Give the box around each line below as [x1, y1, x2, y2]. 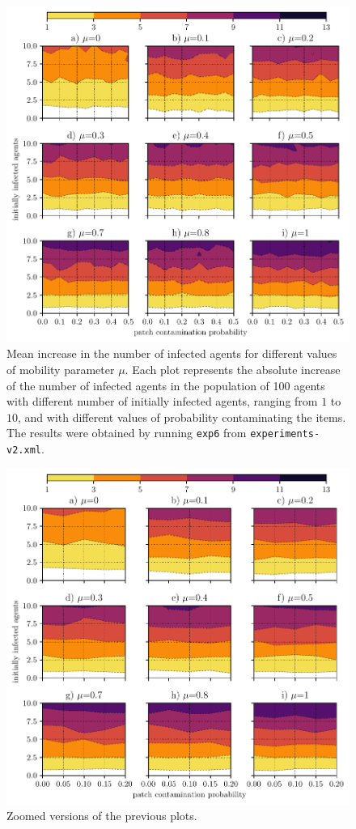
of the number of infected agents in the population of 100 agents [6, 376, 325, 393]
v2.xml [6, 444, 41, 457]
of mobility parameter [6, 361, 115, 378]
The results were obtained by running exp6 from [6, 424, 247, 441]
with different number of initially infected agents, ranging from [6, 393, 318, 410]
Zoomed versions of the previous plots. [6, 807, 197, 824]
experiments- [250, 428, 320, 440]
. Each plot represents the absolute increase [125, 361, 341, 378]
